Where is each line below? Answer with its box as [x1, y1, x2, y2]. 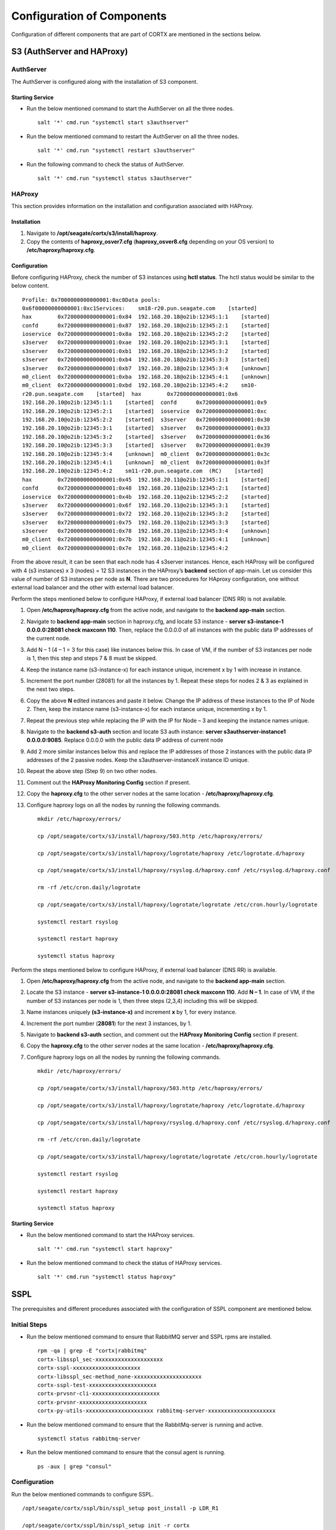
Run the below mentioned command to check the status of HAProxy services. [26, 1259, 222, 1266]
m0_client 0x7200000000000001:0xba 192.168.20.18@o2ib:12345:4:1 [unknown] [22, 373, 271, 381]
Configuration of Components [11, 9, 167, 23]
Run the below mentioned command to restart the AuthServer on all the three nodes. [26, 132, 239, 140]
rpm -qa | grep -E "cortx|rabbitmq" [37, 1347, 147, 1354]
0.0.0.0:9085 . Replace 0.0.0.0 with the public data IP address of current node [26, 736, 224, 744]
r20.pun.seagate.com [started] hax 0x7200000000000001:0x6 [22, 390, 238, 397]
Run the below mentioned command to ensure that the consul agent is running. [26, 1449, 226, 1456]
